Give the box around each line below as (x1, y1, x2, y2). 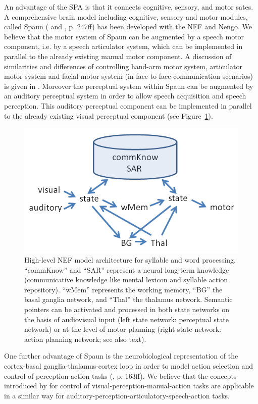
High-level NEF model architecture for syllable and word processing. (24, 255, 236, 265)
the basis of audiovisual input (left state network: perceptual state (24, 314, 229, 324)
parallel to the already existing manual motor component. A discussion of (4, 50, 232, 61)
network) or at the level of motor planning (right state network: (24, 324, 221, 334)
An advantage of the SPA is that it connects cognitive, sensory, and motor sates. (4, 2, 253, 12)
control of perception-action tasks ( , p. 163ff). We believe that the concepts (4, 370, 237, 381)
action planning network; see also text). (24, 333, 146, 344)
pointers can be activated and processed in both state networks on (24, 304, 230, 315)
